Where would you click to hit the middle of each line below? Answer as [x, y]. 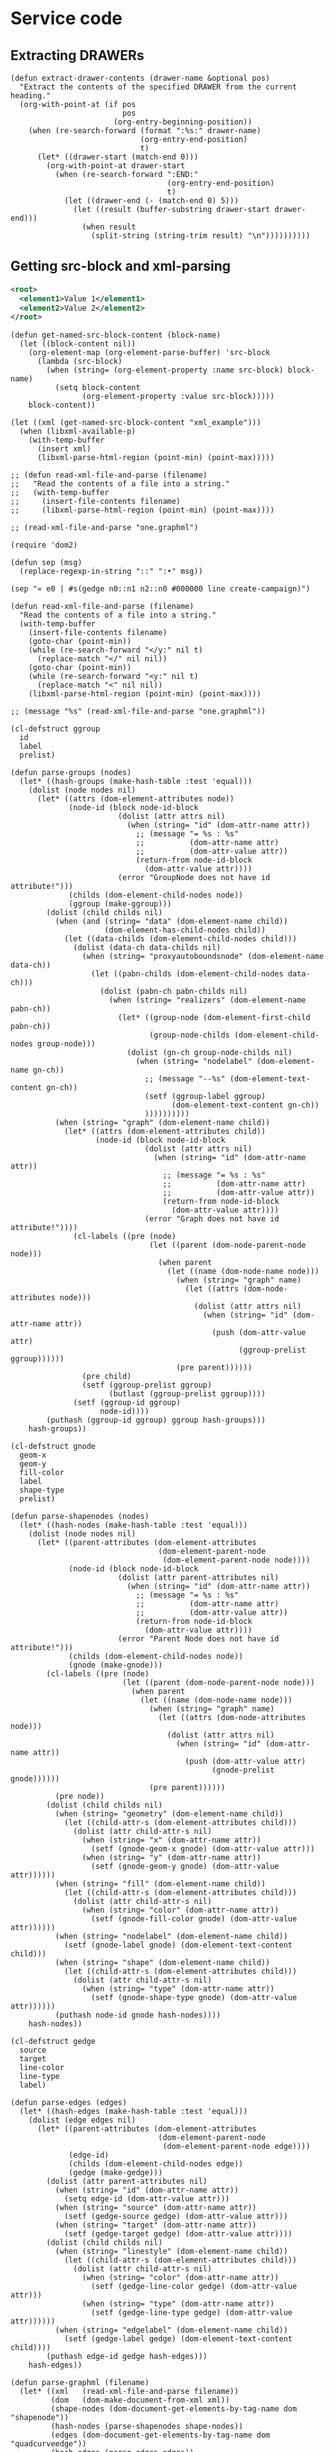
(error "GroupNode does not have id [194, 878]
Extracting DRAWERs [77, 55]
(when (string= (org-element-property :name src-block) [165, 370]
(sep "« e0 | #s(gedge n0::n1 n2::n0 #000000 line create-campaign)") [160, 589]
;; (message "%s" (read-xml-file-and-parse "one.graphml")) [138, 712]
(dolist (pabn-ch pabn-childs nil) [173, 992]
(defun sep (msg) [46, 563]
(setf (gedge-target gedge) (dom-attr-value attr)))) [178, 2234]
